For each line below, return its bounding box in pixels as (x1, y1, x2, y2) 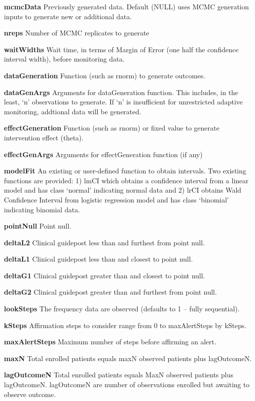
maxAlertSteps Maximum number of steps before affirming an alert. (4, 336, 217, 347)
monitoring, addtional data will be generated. (4, 106, 142, 116)
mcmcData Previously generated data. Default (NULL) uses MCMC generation (4, 1, 249, 11)
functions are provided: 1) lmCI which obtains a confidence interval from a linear (4, 175, 249, 185)
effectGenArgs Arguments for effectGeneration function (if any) (4, 149, 203, 159)
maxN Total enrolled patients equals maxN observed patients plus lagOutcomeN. (4, 353, 252, 363)
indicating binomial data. (4, 204, 80, 214)
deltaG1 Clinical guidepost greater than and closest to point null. (4, 270, 205, 280)
